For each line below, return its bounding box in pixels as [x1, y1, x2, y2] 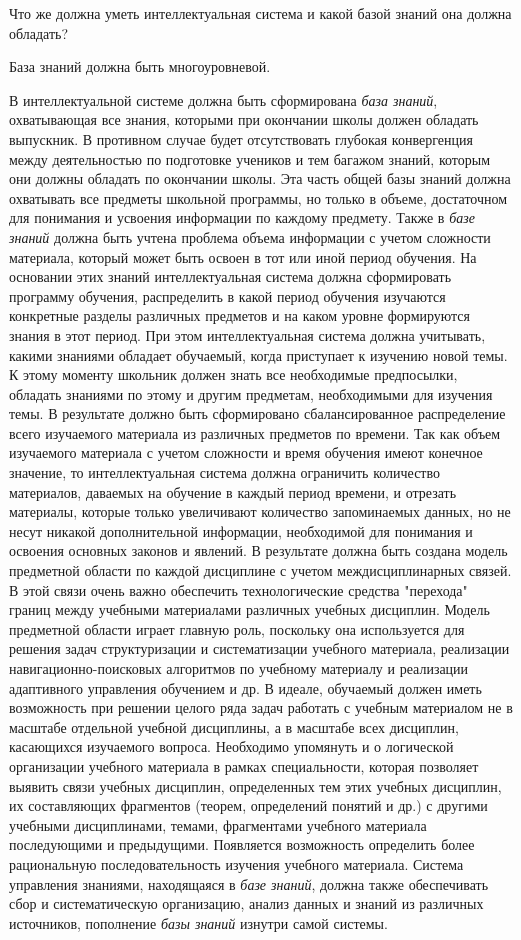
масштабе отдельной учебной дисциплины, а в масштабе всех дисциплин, [9, 716, 459, 737]
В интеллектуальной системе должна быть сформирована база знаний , [9, 89, 438, 110]
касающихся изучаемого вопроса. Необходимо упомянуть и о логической [9, 736, 454, 757]
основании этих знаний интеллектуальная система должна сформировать [9, 266, 452, 287]
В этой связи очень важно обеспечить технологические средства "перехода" [9, 579, 468, 600]
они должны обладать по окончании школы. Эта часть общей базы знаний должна [9, 168, 511, 189]
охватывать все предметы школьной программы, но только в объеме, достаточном [9, 187, 508, 208]
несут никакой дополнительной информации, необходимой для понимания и [9, 520, 473, 541]
